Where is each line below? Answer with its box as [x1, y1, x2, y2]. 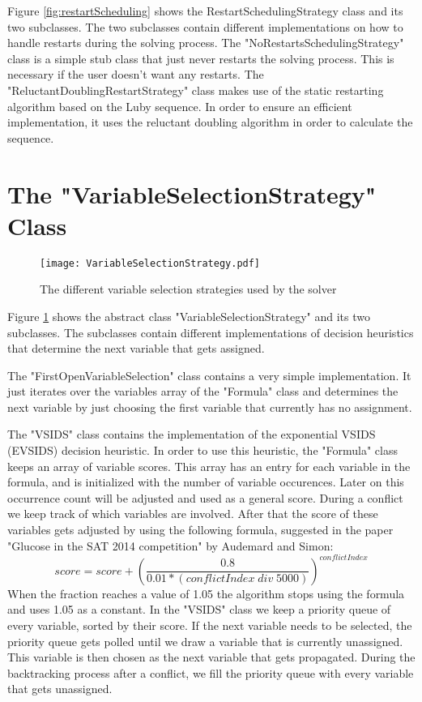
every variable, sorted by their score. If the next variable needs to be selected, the [7, 616, 412, 633]
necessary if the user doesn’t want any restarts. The [7, 66, 264, 83]
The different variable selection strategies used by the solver [40, 280, 337, 297]
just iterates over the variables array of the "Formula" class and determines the [7, 383, 399, 400]
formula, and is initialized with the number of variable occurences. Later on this [7, 473, 404, 490]
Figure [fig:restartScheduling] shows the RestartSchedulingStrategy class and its [7, 2, 403, 19]
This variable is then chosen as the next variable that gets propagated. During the [7, 648, 416, 666]
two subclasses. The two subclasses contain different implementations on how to [7, 18, 403, 35]
